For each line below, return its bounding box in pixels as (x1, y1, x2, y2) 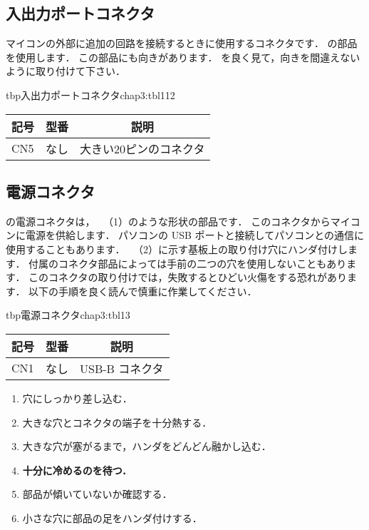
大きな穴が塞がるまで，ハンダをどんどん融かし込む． (22, 439, 271, 454)
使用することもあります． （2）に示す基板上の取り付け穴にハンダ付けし (6, 241, 348, 256)
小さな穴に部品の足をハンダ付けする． (22, 510, 202, 525)
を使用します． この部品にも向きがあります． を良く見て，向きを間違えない (6, 49, 360, 64)
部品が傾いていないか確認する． (22, 486, 172, 501)
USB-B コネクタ (80, 360, 164, 377)
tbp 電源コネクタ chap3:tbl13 (6, 307, 130, 322)
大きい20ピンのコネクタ (80, 140, 205, 157)
